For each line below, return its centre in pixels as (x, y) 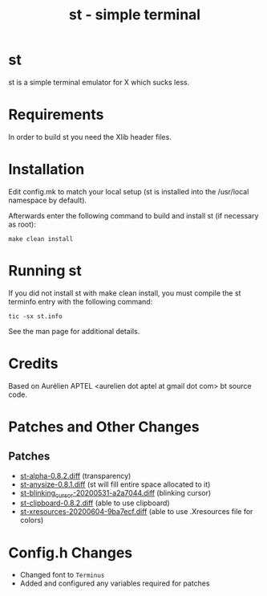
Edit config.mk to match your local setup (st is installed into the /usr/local (129, 191)
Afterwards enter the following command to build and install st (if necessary (133, 215)
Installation (47, 169)
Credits (33, 363)
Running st (45, 271)
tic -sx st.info (35, 316)
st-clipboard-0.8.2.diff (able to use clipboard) (95, 503)
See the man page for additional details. (74, 331)
